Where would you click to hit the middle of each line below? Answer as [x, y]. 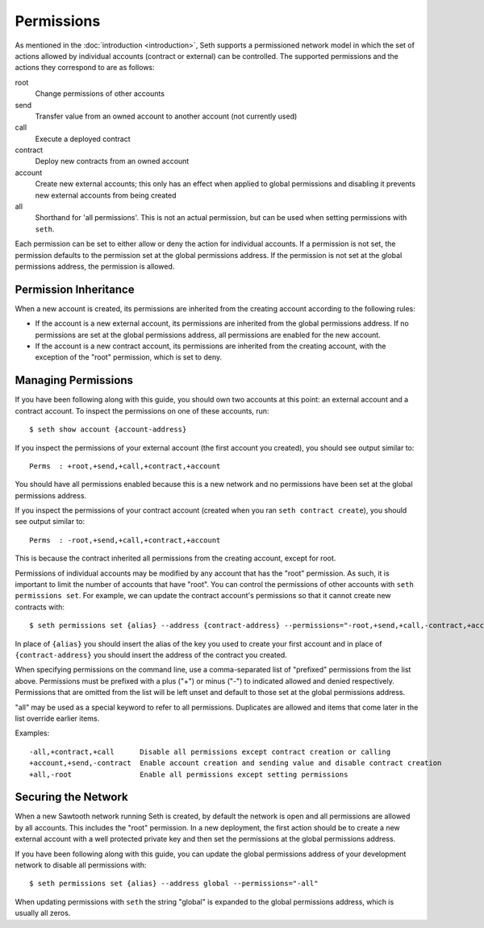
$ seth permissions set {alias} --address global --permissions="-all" [174, 884]
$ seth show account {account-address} [108, 430]
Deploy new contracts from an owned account [112, 161]
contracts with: [40, 607]
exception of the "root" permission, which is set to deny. [129, 357]
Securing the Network [71, 797]
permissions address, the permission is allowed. [95, 266]
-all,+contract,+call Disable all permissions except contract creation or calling [210, 751]
